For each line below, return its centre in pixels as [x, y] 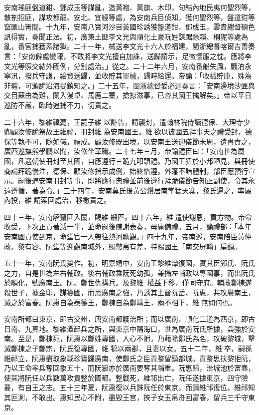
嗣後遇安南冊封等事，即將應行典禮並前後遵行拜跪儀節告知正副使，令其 [133, 181]
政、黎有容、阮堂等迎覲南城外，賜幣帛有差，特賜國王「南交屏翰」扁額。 [123, 246]
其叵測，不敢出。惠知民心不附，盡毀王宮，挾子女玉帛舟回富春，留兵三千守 [126, 397]
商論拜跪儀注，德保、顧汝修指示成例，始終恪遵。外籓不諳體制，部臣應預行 [126, 171]
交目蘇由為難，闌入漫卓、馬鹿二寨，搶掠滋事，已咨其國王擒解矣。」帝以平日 [128, 95]
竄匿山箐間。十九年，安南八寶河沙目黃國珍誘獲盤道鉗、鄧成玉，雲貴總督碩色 [129, 27]
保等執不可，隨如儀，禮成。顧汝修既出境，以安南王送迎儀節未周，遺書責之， [129, 141]
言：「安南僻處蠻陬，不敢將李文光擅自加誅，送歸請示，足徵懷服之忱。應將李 [128, 56]
